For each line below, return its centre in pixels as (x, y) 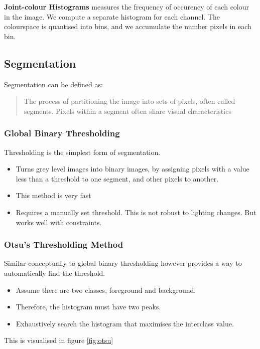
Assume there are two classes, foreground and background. (106, 290)
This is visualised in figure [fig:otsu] (59, 340)
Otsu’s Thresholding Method (64, 244)
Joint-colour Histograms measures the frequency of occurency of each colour (127, 7)
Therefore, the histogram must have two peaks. (88, 307)
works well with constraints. (59, 222)
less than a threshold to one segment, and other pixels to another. (117, 178)
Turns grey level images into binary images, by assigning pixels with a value (133, 169)
